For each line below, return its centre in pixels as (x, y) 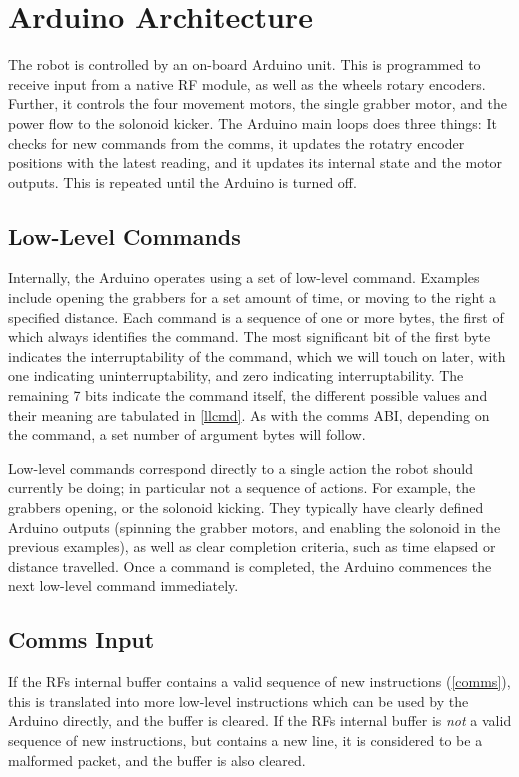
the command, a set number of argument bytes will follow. (187, 434)
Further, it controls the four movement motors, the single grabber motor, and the (257, 103)
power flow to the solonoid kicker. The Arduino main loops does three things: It (252, 122)
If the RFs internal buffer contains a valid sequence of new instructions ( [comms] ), (259, 681)
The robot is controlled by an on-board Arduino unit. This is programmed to (244, 64)
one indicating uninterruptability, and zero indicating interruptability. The (236, 375)
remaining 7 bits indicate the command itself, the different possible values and (248, 395)
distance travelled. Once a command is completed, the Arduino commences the (250, 565)
